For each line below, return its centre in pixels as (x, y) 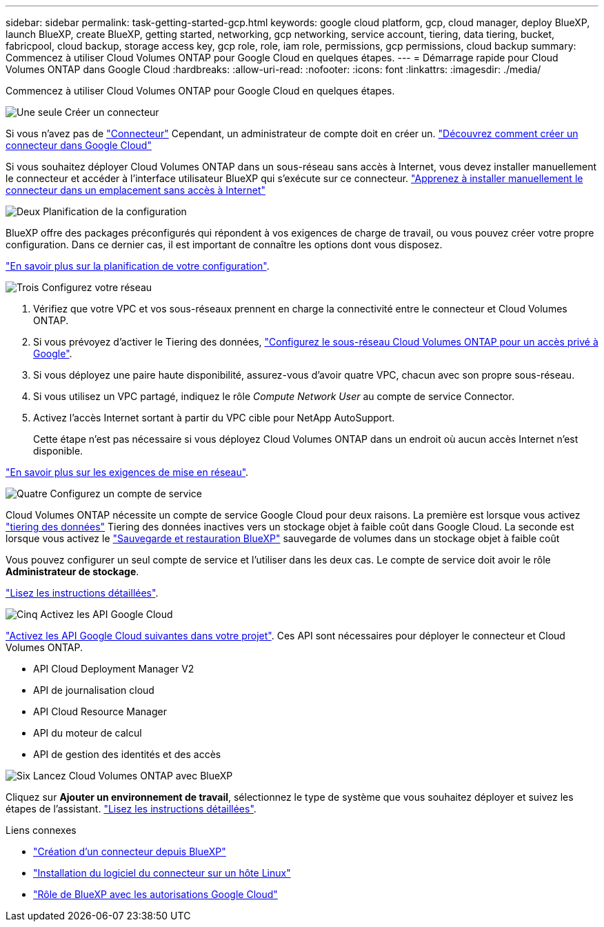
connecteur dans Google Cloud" (79, 145)
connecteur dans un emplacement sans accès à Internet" (135, 190)
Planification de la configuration (115, 211)
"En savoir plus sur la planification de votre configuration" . (138, 266)
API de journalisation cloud (94, 690)
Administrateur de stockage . (72, 571)
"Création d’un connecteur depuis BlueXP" (130, 851)
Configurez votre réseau (97, 287)
